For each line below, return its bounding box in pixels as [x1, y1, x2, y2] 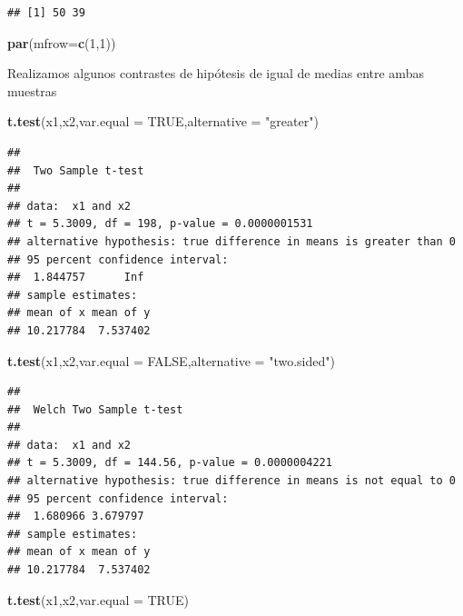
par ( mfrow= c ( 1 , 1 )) [7, 33, 116, 52]
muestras [7, 81, 57, 100]
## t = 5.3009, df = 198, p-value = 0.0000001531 [7, 217, 313, 231]
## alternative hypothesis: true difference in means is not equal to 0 [7, 474, 456, 488]
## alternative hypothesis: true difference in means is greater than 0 [7, 234, 456, 248]
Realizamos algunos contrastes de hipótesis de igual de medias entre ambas [7, 64, 424, 83]
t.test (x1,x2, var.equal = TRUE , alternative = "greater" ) [7, 112, 319, 131]
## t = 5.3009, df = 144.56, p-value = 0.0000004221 [7, 456, 332, 470]
